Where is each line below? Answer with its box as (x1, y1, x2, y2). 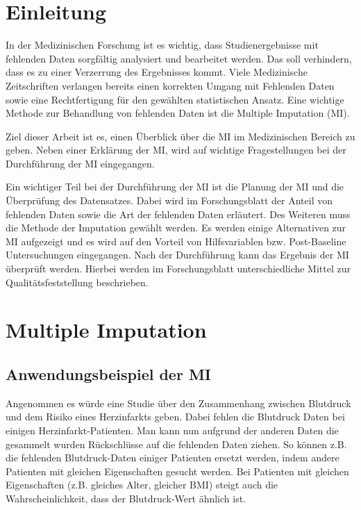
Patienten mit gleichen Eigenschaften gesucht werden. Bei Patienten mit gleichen (6, 463, 349, 478)
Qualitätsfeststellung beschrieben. (6, 274, 149, 289)
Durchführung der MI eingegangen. (6, 156, 155, 170)
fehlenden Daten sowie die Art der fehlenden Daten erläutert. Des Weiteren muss (6, 206, 351, 221)
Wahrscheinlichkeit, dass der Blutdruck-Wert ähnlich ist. (6, 491, 246, 505)
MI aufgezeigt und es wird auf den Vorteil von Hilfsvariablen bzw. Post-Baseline (6, 233, 346, 248)
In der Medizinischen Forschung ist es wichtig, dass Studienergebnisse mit (6, 38, 319, 52)
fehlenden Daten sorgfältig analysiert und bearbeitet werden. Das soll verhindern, (6, 51, 352, 65)
